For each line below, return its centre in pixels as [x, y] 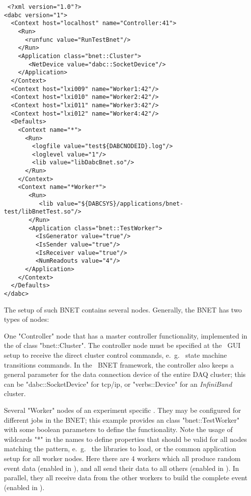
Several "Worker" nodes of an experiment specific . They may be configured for [123, 410]
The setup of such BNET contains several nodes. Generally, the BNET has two [123, 309]
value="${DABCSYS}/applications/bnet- [120, 203]
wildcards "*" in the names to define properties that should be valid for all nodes [125, 439]
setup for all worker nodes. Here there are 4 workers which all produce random [122, 458]
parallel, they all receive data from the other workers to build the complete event [126, 478]
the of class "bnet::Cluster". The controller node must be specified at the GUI [122, 345]
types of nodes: [27, 319]
